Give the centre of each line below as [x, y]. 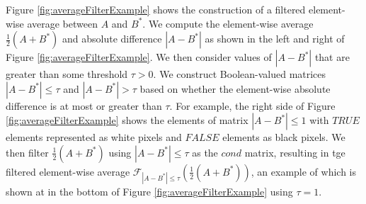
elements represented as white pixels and [94, 137]
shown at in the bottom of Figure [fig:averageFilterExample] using [149, 192]
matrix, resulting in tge [295, 152]
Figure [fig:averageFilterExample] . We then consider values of [139, 57]
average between [62, 23]
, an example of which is [304, 171]
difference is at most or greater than [84, 105]
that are [332, 57]
